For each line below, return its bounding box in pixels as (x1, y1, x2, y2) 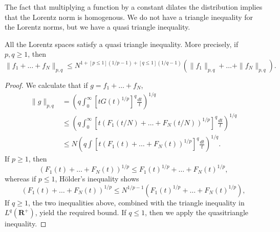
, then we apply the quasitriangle (145, 207, 249, 218)
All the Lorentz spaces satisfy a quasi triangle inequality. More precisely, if (5, 38, 239, 49)
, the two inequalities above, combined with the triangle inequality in (28, 197, 245, 207)
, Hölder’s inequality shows (55, 173, 139, 184)
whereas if (5, 173, 36, 184)
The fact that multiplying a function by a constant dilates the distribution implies (5, 2, 263, 12)
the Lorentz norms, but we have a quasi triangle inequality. (5, 21, 190, 32)
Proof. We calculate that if (5, 79, 88, 90)
